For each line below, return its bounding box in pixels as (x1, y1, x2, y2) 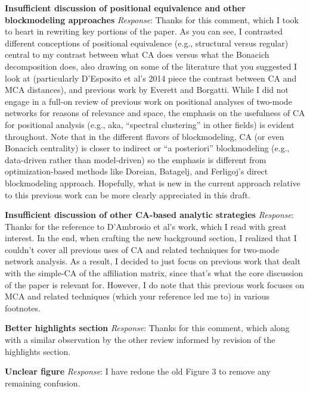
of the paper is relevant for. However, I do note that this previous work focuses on (5, 278, 305, 291)
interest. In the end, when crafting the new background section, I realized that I (5, 232, 297, 244)
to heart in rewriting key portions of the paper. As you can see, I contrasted (5, 25, 283, 38)
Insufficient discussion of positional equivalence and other (5, 2, 246, 14)
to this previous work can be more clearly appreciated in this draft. (5, 188, 250, 201)
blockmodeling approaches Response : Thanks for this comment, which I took (5, 13, 299, 26)
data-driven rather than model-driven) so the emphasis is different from (5, 153, 266, 166)
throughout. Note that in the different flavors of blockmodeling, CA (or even (5, 130, 284, 142)
